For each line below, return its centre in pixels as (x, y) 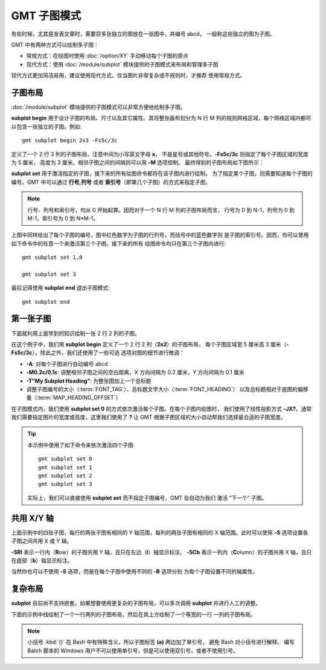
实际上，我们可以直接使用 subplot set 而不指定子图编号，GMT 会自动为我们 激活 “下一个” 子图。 (147, 497)
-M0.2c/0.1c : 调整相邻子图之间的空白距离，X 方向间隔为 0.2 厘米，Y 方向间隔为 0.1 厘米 (135, 372)
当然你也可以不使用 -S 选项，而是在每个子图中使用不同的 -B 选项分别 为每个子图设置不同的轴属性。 (135, 572)
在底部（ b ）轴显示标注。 (42, 560)
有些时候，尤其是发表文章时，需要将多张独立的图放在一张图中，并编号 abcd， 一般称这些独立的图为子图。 (143, 34)
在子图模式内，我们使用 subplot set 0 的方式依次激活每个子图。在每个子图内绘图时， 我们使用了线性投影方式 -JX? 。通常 (161, 409)
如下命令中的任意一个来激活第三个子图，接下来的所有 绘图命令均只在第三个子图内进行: (118, 243)
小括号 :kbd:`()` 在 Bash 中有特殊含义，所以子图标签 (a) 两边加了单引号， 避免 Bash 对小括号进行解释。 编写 (161, 642)
